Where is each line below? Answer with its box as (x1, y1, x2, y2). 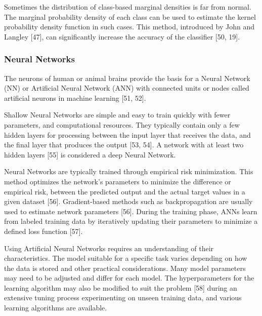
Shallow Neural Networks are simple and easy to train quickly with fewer (4, 109, 231, 120)
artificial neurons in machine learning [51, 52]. (4, 92, 146, 103)
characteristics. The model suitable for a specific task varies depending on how (4, 253, 247, 263)
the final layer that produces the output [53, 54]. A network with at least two (4, 139, 244, 150)
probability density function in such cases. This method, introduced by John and (4, 21, 254, 32)
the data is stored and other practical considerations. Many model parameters (4, 262, 246, 273)
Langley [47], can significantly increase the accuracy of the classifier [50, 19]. (4, 31, 240, 42)
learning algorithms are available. (4, 302, 107, 313)
